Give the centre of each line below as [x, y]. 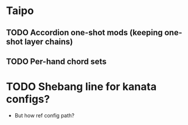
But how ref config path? [45, 115]
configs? [28, 99]
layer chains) [49, 41]
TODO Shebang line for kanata [81, 87]
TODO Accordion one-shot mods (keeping [84, 33]
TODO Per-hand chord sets [57, 61]
